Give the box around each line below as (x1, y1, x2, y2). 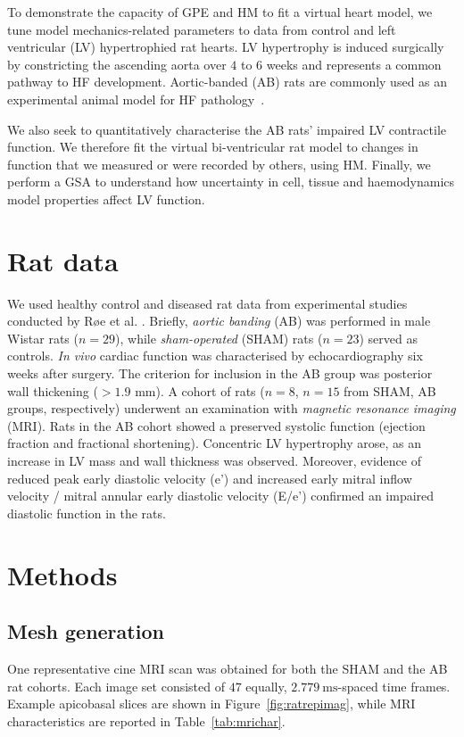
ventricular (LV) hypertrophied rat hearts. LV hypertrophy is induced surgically (7, 37, 444, 56)
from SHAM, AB (344, 381, 436, 400)
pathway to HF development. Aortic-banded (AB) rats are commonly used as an (7, 72, 448, 91)
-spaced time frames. (337, 676, 451, 695)
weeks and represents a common (266, 54, 442, 73)
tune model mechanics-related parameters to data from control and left (7, 20, 396, 38)
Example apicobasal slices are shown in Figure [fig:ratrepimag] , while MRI (7, 694, 416, 713)
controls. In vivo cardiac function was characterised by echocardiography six (7, 346, 423, 365)
